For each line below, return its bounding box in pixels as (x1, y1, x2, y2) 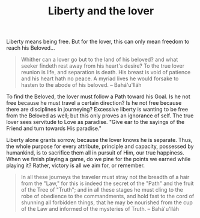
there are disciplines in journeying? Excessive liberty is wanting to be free (6, 106, 189, 113)
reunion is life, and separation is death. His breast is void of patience (20, 69, 191, 76)
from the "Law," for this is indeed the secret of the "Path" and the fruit (20, 180, 194, 187)
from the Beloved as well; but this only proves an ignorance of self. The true (6, 112, 194, 119)
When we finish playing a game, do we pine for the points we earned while (6, 156, 191, 163)
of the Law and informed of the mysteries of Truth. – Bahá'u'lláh (20, 205, 179, 213)
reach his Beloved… (6, 44, 55, 52)
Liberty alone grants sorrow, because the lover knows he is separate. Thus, (6, 137, 193, 144)
